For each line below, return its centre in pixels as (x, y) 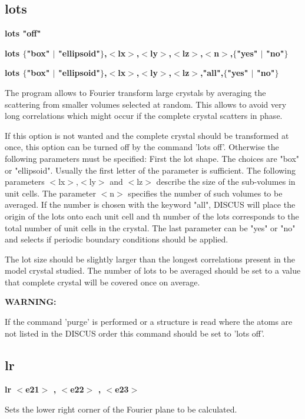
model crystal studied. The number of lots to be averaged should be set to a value (153, 270)
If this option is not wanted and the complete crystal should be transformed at (147, 135)
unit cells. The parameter (50, 193)
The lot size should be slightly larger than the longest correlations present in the (150, 259)
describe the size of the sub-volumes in (226, 182)
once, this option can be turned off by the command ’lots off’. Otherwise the (142, 147)
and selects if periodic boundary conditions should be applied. (117, 239)
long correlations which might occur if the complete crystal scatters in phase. (144, 116)
